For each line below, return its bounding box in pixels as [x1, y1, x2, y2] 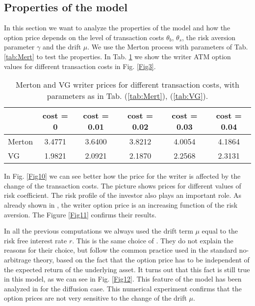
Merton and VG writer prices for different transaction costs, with [16, 79, 239, 91]
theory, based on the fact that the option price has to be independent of [33, 254, 250, 264]
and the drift [42, 42, 81, 52]
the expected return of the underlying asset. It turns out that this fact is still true [4, 264, 250, 274]
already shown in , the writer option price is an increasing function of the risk [4, 199, 238, 210]
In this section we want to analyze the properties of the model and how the [4, 23, 230, 33]
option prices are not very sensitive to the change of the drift [4, 293, 187, 303]
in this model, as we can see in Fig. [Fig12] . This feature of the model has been [4, 274, 242, 284]
